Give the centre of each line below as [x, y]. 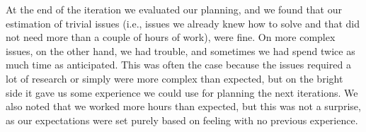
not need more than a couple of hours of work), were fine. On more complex [171, 37]
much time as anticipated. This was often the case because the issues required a [178, 65]
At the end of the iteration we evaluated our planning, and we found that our [174, 9]
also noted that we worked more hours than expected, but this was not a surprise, [183, 106]
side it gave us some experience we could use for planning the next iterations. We [182, 92]
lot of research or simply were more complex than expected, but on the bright [175, 78]
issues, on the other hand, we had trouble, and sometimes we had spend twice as [181, 50]
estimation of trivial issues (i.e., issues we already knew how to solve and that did [183, 23]
